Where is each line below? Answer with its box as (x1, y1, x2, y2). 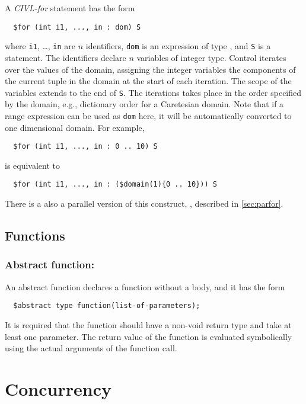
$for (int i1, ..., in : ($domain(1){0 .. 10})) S (13, 180, 217, 189)
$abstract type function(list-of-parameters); (13, 302, 200, 310)
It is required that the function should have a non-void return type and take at (5, 318, 292, 331)
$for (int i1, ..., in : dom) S (13, 23, 141, 31)
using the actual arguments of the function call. (5, 342, 177, 354)
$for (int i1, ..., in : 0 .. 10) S (13, 142, 158, 151)
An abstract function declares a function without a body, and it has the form (5, 280, 285, 293)
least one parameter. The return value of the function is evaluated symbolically (5, 330, 292, 342)
